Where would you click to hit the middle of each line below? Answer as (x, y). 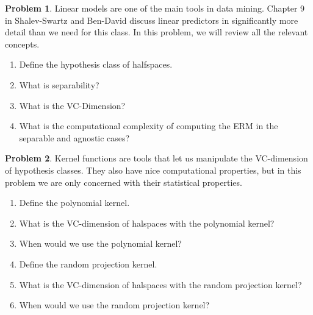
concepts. (22, 44)
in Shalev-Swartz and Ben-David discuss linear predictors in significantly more (152, 20)
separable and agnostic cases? (74, 137)
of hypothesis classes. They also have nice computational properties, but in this (153, 170)
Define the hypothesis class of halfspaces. (96, 64)
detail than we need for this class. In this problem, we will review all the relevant (156, 32)
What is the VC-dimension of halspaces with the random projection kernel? (160, 284)
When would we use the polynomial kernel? (100, 243)
